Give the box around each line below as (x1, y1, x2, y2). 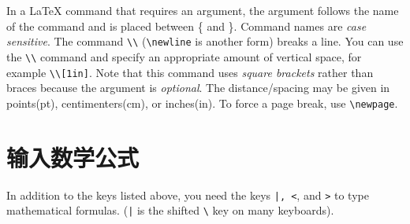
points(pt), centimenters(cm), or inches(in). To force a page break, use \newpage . (6, 94, 398, 111)
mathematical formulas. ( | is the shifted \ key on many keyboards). (6, 202, 334, 218)
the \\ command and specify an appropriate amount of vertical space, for (6, 48, 362, 64)
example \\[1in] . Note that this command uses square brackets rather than (6, 64, 374, 80)
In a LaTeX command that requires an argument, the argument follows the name (6, 2, 399, 18)
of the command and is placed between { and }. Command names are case (6, 17, 367, 34)
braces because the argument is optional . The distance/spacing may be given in (6, 79, 390, 96)
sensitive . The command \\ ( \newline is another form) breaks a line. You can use (6, 33, 404, 50)
